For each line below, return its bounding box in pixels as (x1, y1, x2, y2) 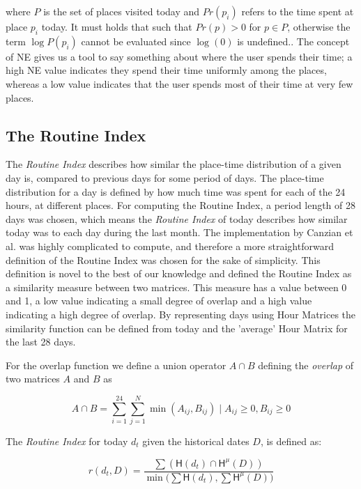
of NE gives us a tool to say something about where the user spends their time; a (6, 49, 353, 63)
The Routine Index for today (6, 434, 128, 448)
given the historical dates (142, 434, 249, 448)
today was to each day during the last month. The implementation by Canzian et (6, 225, 353, 240)
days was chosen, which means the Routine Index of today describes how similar (6, 211, 348, 226)
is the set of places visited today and (43, 4, 200, 18)
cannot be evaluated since (81, 33, 191, 48)
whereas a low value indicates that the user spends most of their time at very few (6, 76, 353, 91)
